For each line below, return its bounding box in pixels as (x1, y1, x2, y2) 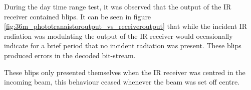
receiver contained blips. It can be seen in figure (4, 11, 151, 21)
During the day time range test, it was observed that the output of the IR (4, 1, 231, 11)
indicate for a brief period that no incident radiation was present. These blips (4, 40, 241, 51)
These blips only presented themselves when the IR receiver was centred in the (4, 67, 245, 77)
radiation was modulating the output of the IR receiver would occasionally (4, 30, 233, 41)
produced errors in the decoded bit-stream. (4, 50, 136, 60)
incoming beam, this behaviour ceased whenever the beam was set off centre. (4, 77, 240, 87)
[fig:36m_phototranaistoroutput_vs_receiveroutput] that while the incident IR (4, 21, 247, 31)
